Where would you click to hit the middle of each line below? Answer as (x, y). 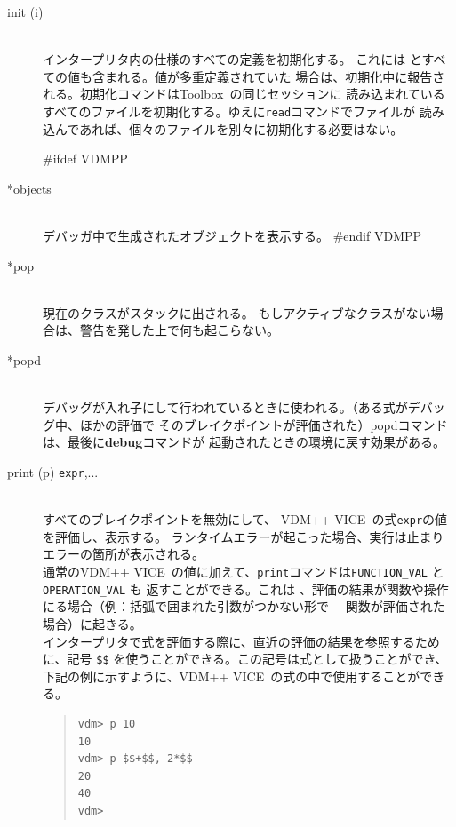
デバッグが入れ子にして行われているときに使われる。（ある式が (225, 407)
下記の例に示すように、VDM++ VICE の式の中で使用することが (232, 676)
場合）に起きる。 (92, 623)
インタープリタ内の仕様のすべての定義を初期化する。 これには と (232, 59)
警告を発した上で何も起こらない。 (179, 330)
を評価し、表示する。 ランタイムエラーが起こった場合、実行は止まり (244, 536)
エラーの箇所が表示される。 (124, 554)
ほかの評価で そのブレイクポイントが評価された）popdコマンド (264, 424)
